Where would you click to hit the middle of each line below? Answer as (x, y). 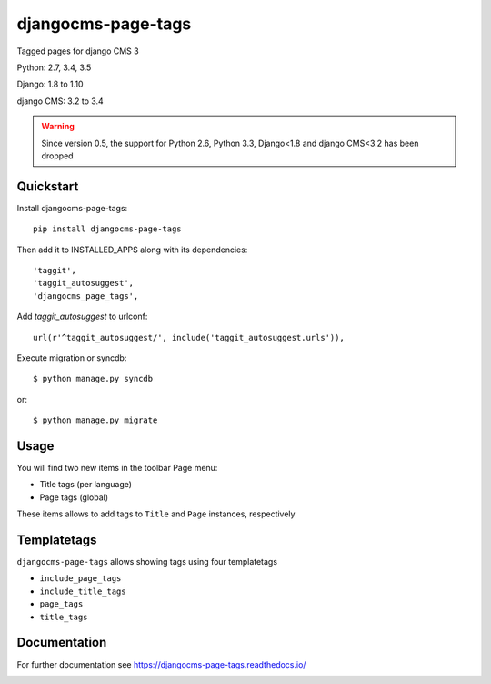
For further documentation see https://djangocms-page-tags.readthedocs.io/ (161, 664)
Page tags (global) (74, 497)
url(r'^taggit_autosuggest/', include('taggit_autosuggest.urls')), (189, 337)
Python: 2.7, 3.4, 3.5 (54, 67)
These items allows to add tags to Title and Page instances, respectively (156, 514)
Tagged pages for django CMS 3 (78, 51)
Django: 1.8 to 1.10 (50, 84)
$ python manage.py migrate (95, 420)
